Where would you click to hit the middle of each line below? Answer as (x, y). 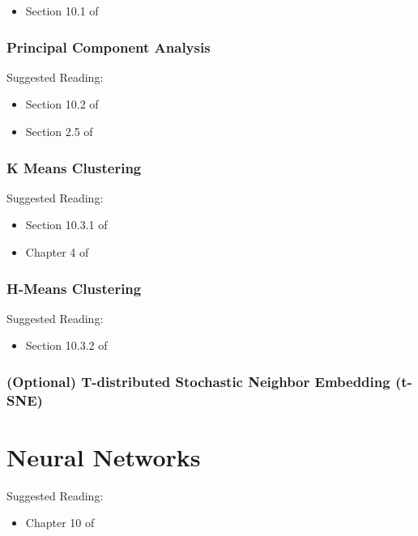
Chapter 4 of (57, 252)
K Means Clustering (74, 167)
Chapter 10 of (60, 523)
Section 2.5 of (59, 131)
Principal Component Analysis (109, 47)
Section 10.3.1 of (66, 225)
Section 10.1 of (62, 11)
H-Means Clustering (74, 288)
